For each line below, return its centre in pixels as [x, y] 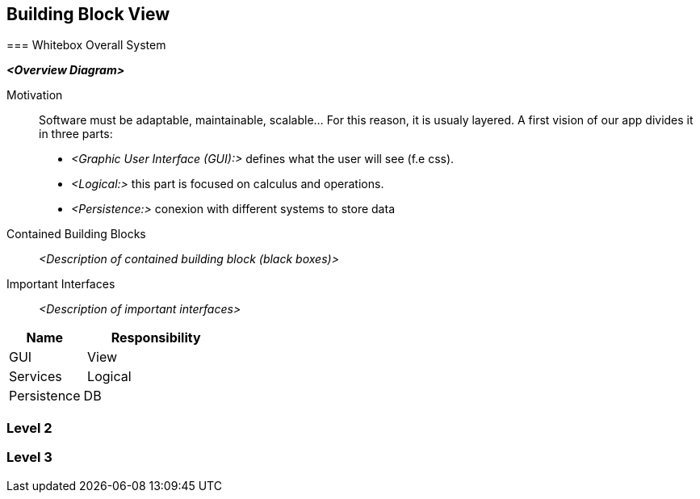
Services [36, 377]
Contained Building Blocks [76, 234]
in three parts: [76, 134]
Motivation [35, 95]
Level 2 [29, 428]
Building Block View [88, 14]
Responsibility [156, 338]
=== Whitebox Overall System [86, 45]
